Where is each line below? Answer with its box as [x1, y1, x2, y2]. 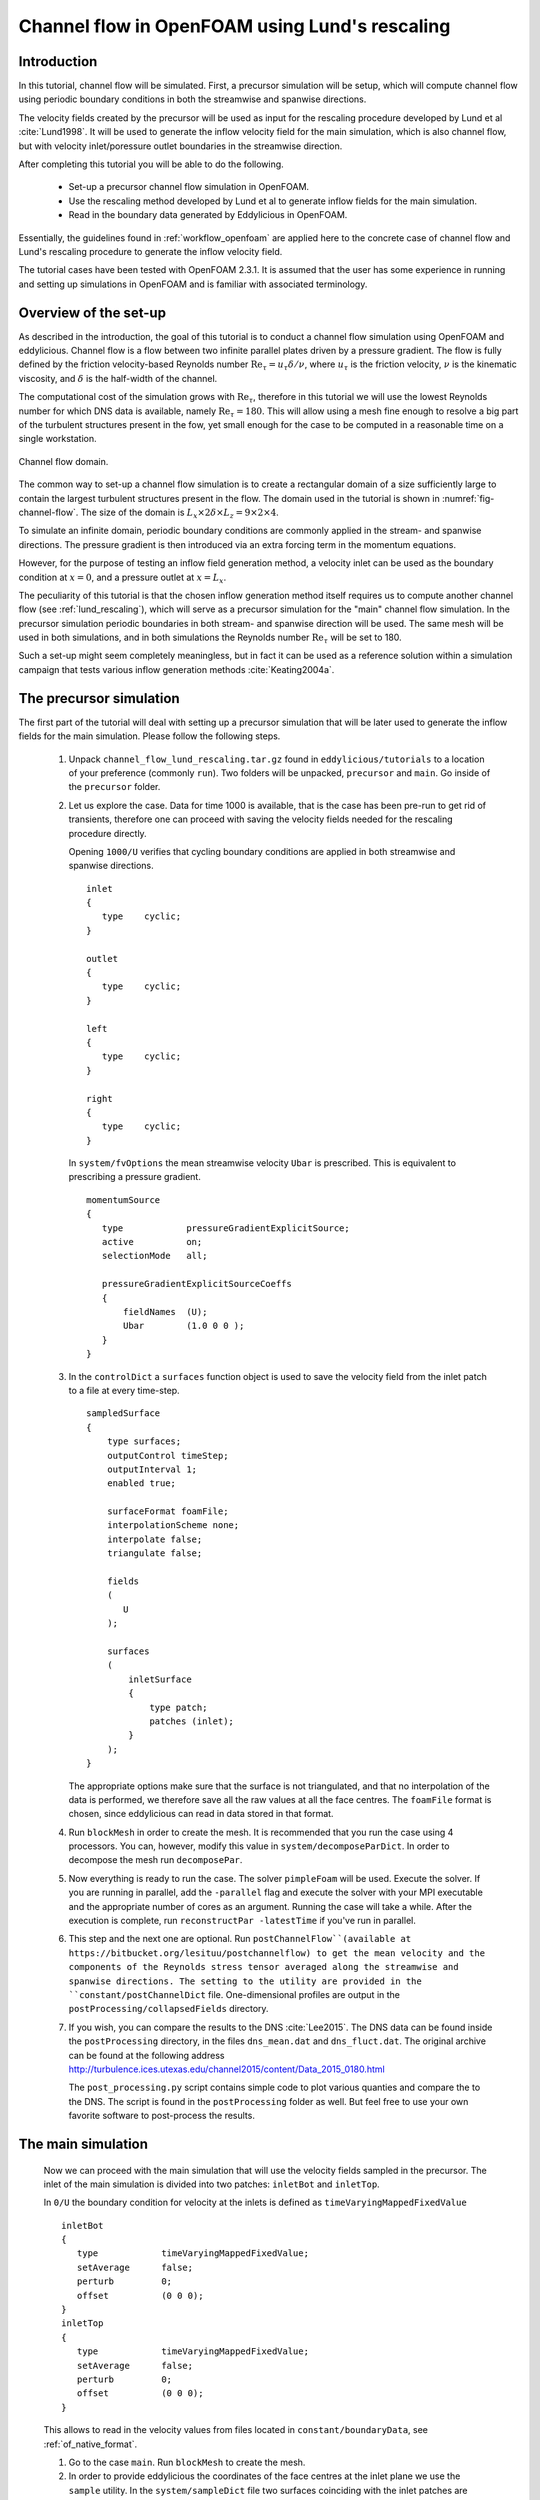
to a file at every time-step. [68, 1384, 180, 1396]
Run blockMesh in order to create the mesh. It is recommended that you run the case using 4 [68, 1826, 454, 1838]
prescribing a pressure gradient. [68, 1171, 202, 1183]
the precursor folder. [68, 781, 161, 793]
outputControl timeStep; [106, 1450, 229, 1461]
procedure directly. [68, 827, 147, 839]
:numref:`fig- [441, 492, 495, 504]
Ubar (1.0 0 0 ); [123, 1320, 245, 1332]
